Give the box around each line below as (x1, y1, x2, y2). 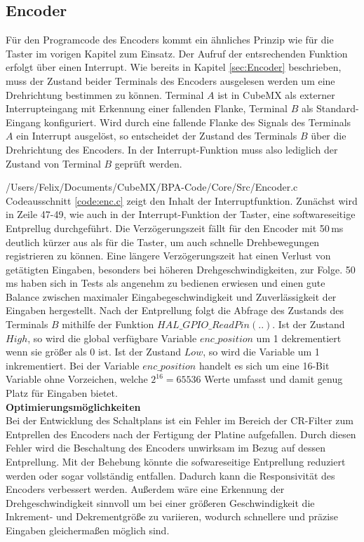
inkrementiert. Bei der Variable (6, 358, 140, 372)
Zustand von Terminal (6, 156, 101, 170)
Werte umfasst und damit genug (204, 372, 343, 386)
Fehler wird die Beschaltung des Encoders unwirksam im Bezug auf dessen (6, 440, 325, 455)
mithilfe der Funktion (62, 317, 154, 332)
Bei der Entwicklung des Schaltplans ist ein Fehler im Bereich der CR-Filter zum (6, 413, 353, 428)
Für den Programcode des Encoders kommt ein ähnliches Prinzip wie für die (6, 32, 334, 47)
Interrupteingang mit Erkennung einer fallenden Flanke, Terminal (6, 101, 288, 116)
